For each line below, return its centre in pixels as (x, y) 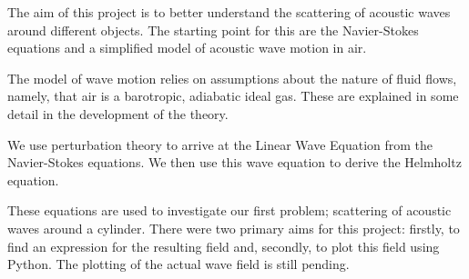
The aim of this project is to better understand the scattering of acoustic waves (229, 12)
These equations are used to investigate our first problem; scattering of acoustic (229, 210)
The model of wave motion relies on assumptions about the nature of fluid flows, (232, 78)
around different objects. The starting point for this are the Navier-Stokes (213, 30)
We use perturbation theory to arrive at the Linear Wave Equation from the (220, 144)
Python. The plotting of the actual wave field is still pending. (178, 264)
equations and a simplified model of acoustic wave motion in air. (187, 48)
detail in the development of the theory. (118, 113)
